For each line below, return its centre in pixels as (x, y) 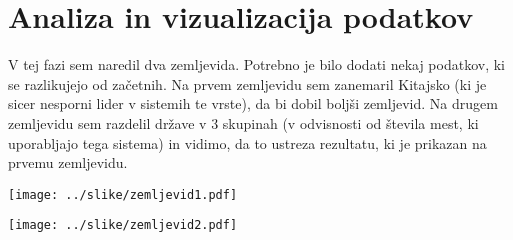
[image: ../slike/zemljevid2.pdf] (123, 225)
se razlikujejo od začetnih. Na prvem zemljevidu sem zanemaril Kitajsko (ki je (247, 83)
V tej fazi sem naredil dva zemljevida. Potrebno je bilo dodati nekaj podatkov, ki (256, 64)
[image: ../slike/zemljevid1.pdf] (123, 194)
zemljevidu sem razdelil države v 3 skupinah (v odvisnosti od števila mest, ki (243, 122)
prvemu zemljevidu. (68, 162)
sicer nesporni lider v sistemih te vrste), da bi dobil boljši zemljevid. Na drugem (253, 103)
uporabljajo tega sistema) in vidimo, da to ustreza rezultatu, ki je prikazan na (247, 142)
